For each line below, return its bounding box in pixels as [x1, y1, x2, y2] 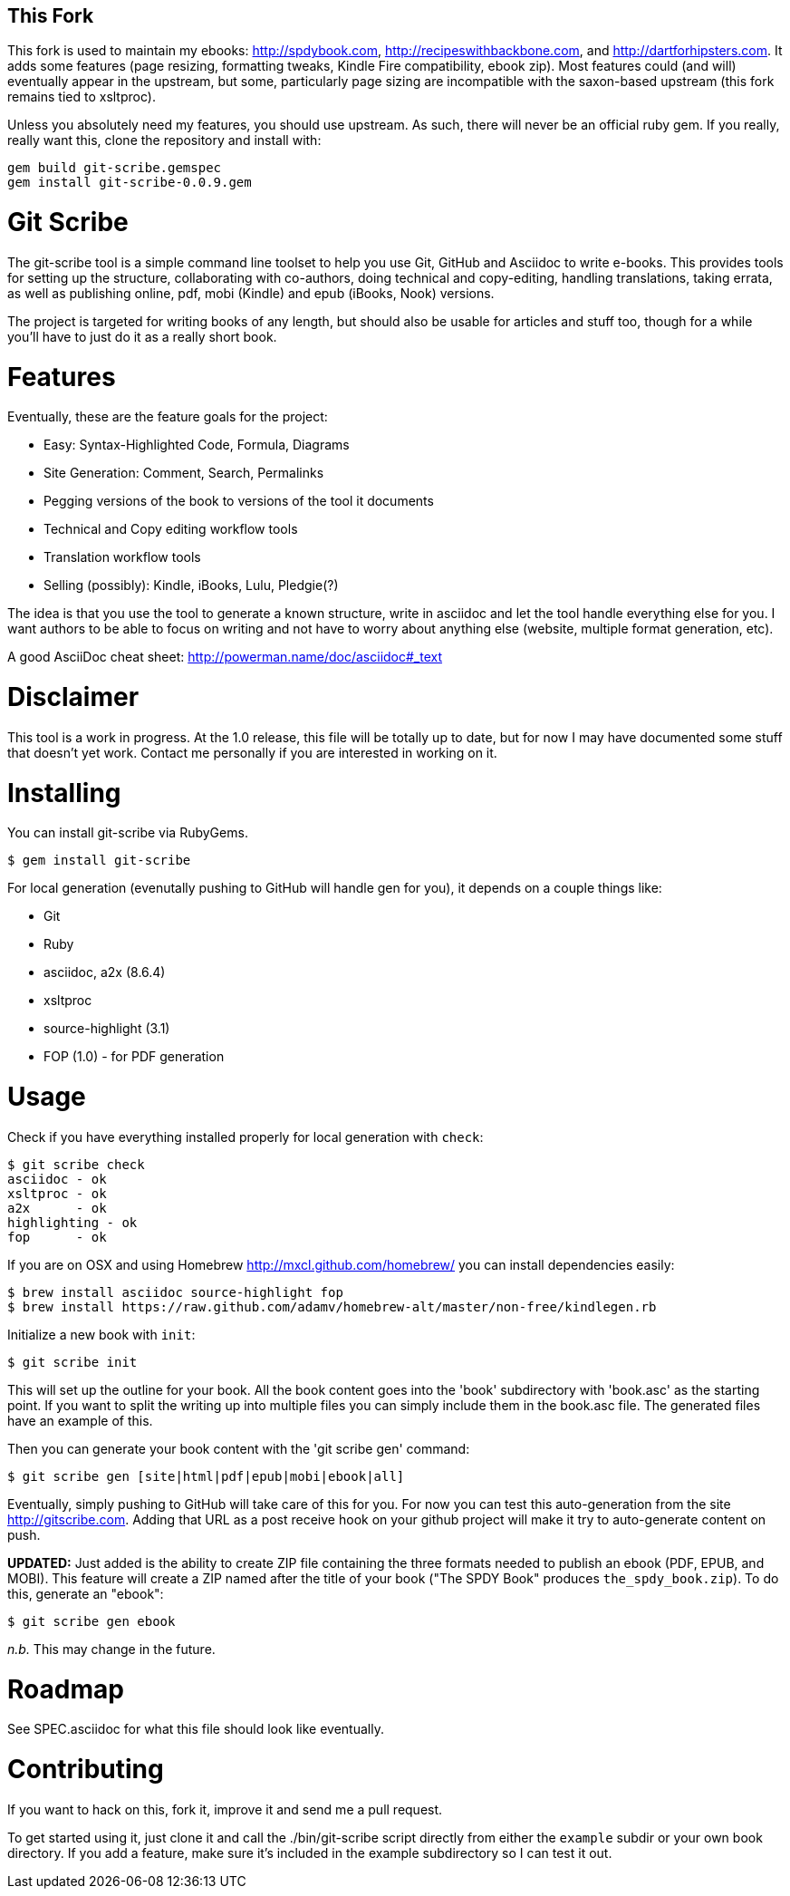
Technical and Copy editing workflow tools [43, 521, 298, 537]
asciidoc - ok [7, 1171, 107, 1186]
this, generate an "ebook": [7, 1585, 164, 1601]
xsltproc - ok [7, 1185, 107, 1201]
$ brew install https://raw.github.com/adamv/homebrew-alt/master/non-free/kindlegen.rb [7, 1299, 657, 1314]
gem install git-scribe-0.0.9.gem [7, 175, 252, 190]
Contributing [7, 1754, 164, 1785]
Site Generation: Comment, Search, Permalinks [43, 465, 324, 481]
